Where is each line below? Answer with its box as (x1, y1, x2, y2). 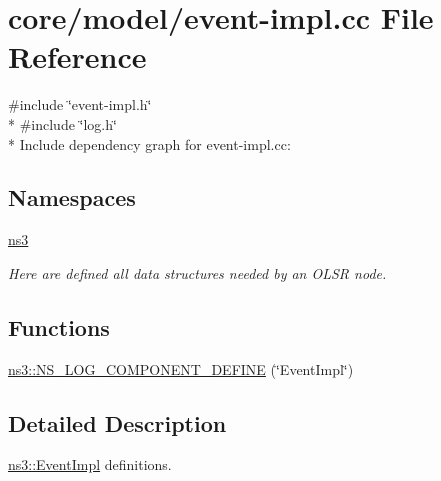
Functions (8, 311, 110, 342)
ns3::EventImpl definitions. (8, 454, 172, 475)
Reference (8, 36, 147, 77)
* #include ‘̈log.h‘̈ (8, 113, 117, 134)
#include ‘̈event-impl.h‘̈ (8, 94, 152, 115)
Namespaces (8, 182, 136, 213)
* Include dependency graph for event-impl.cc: (8, 133, 291, 154)
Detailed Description (8, 407, 227, 438)
